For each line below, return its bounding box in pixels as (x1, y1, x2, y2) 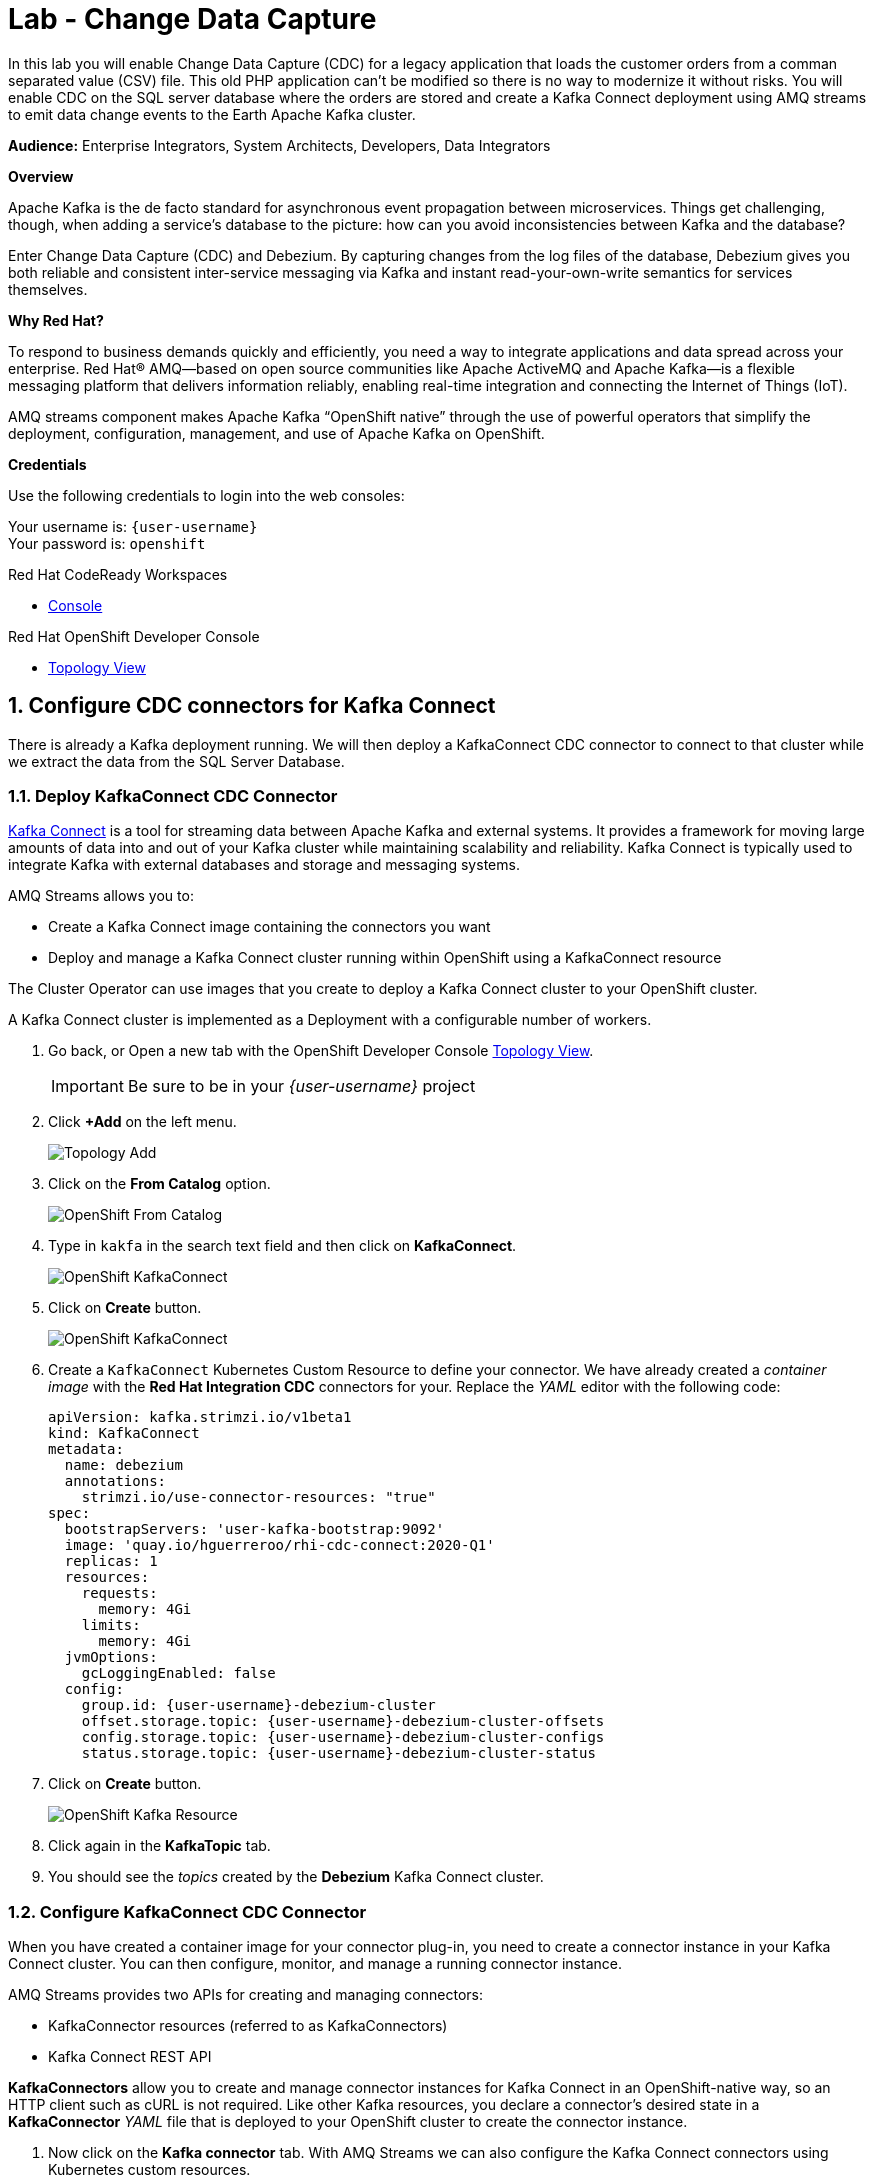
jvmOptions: (64, 1649, 158, 1666)
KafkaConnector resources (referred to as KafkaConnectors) (48, 2017, 448, 2035)
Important (51, 1076, 124, 1097)
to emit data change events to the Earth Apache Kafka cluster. (8, 105, 416, 123)
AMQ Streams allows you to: (8, 887, 194, 905)
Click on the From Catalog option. (48, 1175, 271, 1193)
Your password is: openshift (8, 534, 206, 552)
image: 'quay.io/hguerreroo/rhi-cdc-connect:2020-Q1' (64, 1537, 495, 1554)
